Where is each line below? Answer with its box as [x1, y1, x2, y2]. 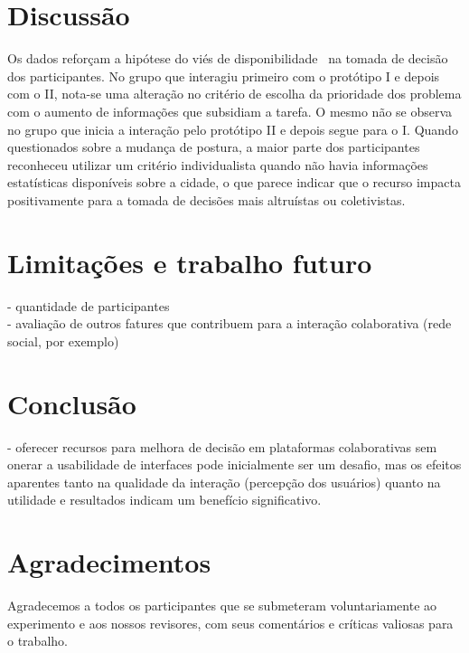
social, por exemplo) [7, 331, 119, 350]
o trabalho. [7, 631, 68, 650]
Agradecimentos [7, 544, 211, 581]
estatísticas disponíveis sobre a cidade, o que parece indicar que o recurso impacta [7, 173, 461, 192]
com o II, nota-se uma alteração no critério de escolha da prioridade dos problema [7, 84, 462, 103]
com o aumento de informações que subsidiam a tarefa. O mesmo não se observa [7, 101, 453, 120]
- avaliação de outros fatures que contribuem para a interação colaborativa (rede [7, 314, 452, 333]
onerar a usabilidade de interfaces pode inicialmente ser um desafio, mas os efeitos [7, 455, 462, 474]
